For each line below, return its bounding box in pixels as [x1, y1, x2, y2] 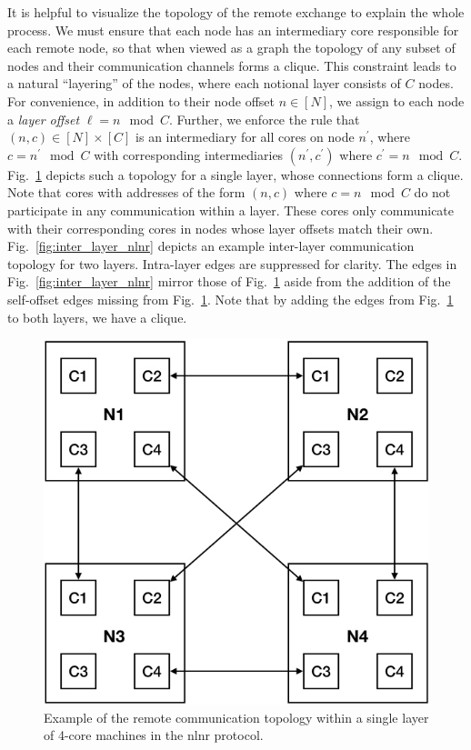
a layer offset [7, 109, 80, 128]
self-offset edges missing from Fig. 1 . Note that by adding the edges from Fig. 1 [7, 289, 454, 308]
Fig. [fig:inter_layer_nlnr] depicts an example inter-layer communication [7, 236, 415, 255]
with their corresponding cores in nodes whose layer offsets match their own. [7, 218, 434, 237]
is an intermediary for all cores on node [135, 127, 355, 146]
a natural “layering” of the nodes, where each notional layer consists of [7, 74, 401, 93]
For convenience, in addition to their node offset [7, 91, 275, 110]
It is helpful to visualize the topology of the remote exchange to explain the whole [7, 3, 465, 21]
